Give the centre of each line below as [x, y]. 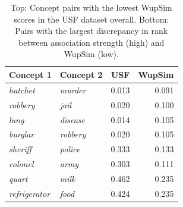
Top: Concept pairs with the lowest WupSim [91, 7]
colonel [21, 164]
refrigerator [30, 193]
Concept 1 [30, 74]
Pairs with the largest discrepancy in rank [91, 31]
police [70, 149]
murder [73, 90]
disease [72, 119]
